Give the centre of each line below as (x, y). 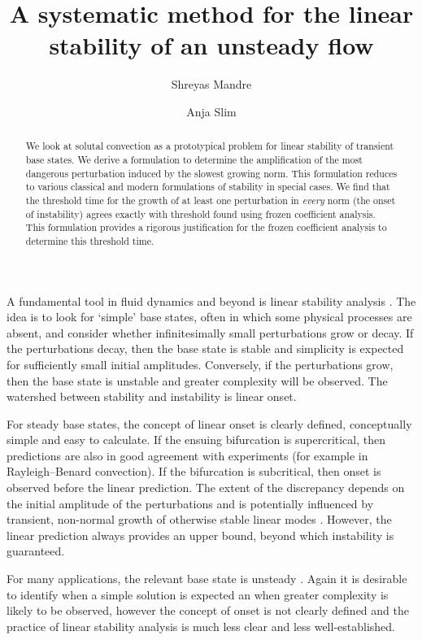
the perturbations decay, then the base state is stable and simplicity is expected (205, 348)
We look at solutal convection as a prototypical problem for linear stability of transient (210, 146)
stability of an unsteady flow (211, 45)
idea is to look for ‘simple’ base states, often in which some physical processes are (209, 317)
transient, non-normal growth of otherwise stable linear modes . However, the (199, 519)
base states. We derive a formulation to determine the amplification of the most (194, 159)
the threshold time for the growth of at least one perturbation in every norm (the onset (211, 200)
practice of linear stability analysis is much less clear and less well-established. (201, 626)
